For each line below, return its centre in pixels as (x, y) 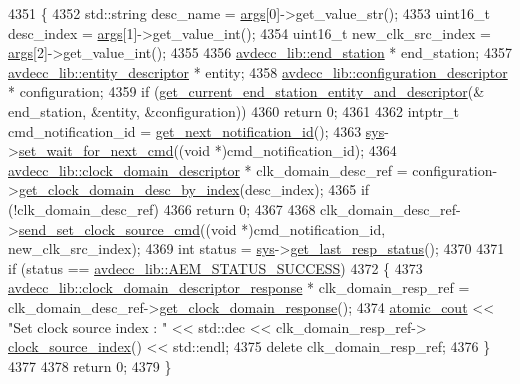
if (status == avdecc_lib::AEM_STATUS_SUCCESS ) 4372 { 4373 (215, 267)
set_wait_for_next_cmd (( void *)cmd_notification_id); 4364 (207, 150)
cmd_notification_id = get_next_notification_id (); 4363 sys (196, 130)
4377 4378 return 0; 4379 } (90, 365)
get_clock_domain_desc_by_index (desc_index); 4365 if (194, 189)
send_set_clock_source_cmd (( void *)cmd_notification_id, (202, 228)
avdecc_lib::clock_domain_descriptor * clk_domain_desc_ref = (208, 169)
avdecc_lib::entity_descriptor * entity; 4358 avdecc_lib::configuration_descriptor (258, 71)
